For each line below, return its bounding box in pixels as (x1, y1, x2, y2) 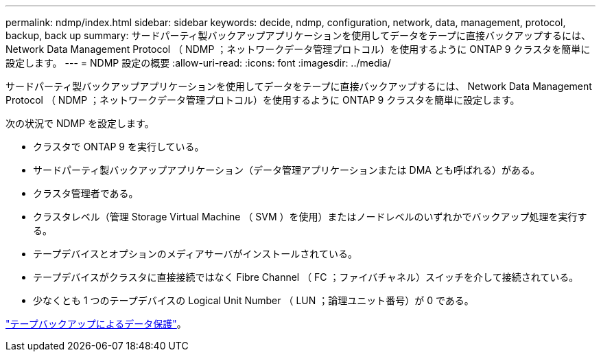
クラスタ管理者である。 (33, 187, 139, 199)
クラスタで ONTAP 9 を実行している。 (33, 141, 204, 152)
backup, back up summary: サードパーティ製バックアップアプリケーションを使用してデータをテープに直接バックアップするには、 (5, 30, 591, 41)
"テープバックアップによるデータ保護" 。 (5, 318, 187, 330)
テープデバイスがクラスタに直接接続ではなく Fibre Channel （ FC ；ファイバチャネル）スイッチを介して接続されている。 (33, 271, 579, 283)
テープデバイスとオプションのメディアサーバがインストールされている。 (33, 248, 357, 260)
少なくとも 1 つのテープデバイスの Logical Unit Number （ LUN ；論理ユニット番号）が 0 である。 (33, 295, 474, 306)
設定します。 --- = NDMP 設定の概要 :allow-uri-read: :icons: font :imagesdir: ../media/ (5, 57, 391, 69)
